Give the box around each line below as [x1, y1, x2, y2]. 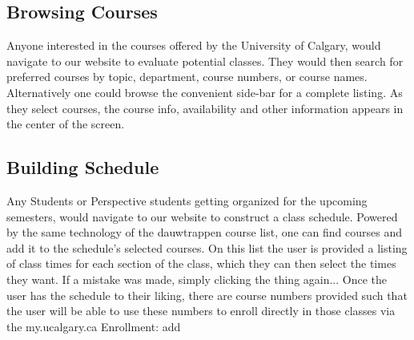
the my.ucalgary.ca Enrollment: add [6, 318, 181, 334]
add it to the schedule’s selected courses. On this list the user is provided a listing [6, 239, 408, 256]
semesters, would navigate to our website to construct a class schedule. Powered [6, 208, 398, 225]
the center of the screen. [6, 115, 125, 132]
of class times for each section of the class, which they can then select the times [6, 255, 396, 272]
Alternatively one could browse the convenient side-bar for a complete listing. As [6, 83, 403, 100]
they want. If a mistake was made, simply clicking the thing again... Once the [6, 270, 388, 287]
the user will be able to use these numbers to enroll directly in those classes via [6, 302, 396, 319]
